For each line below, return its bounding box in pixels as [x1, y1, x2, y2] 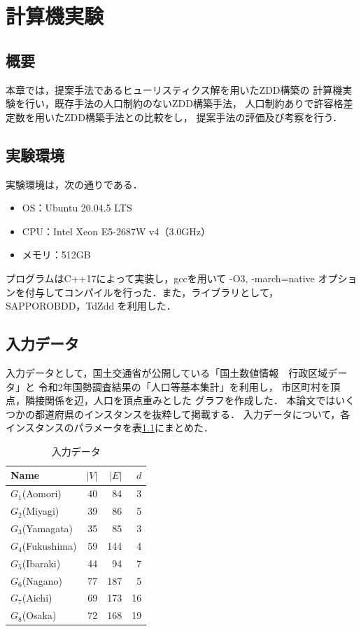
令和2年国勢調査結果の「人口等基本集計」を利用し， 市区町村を [38, 379, 331, 394]
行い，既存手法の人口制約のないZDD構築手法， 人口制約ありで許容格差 [24, 96, 353, 111]
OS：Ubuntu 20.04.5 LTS [22, 200, 132, 215]
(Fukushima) [22, 538, 77, 553]
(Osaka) [22, 608, 57, 623]
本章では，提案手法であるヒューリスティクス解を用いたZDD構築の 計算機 [6, 82, 343, 97]
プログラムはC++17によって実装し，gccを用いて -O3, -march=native [6, 270, 315, 285]
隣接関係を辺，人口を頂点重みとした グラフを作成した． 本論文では [24, 393, 336, 408]
